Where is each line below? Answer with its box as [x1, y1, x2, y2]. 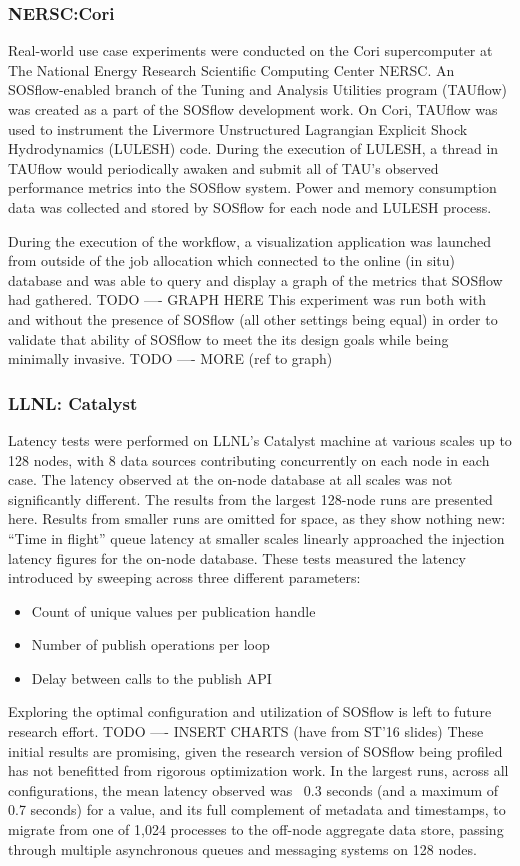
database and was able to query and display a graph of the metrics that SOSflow [8, 269, 503, 290]
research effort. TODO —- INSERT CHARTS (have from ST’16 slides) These [8, 721, 484, 742]
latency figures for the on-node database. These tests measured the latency [8, 547, 466, 568]
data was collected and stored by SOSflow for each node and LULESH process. [8, 196, 492, 217]
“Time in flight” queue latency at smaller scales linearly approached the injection [8, 527, 505, 548]
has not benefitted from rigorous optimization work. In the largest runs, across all [8, 760, 509, 781]
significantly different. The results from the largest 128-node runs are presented [8, 488, 493, 509]
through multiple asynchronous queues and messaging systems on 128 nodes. [8, 838, 477, 859]
